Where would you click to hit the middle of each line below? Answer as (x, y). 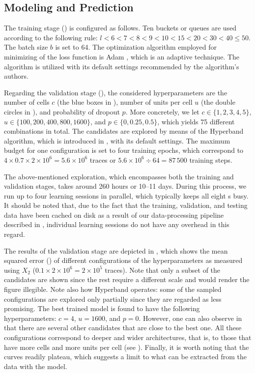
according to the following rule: (51, 37)
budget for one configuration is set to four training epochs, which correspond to (124, 150)
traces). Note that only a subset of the (163, 270)
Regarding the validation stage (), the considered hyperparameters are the (116, 92)
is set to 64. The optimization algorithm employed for (136, 47)
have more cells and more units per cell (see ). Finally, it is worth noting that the (127, 347)
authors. (16, 76)
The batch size (26, 47)
